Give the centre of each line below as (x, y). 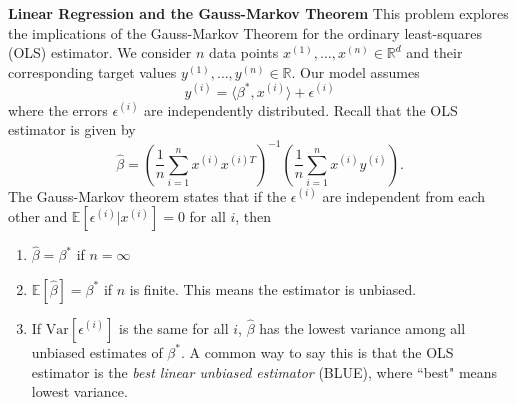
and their (434, 52)
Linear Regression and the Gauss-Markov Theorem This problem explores (258, 13)
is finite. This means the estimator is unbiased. (273, 288)
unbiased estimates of (97, 351)
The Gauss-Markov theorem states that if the (147, 195)
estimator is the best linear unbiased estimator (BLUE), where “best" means (264, 371)
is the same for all (174, 327)
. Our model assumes (355, 71)
